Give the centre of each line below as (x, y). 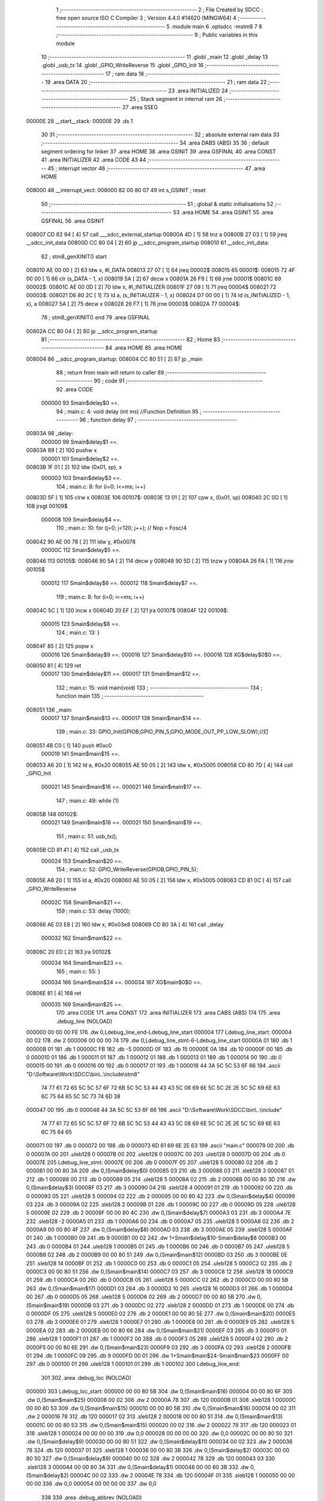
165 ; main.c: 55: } (78, 971)
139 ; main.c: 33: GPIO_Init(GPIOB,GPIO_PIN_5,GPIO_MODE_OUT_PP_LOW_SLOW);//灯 (163, 732)
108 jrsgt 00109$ (47, 506)
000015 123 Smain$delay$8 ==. (80, 624)
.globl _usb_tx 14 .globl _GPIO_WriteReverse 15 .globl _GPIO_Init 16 (122, 65)
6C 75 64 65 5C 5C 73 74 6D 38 (81, 1096)
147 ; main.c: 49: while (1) (88, 800)
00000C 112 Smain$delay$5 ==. (81, 550)
